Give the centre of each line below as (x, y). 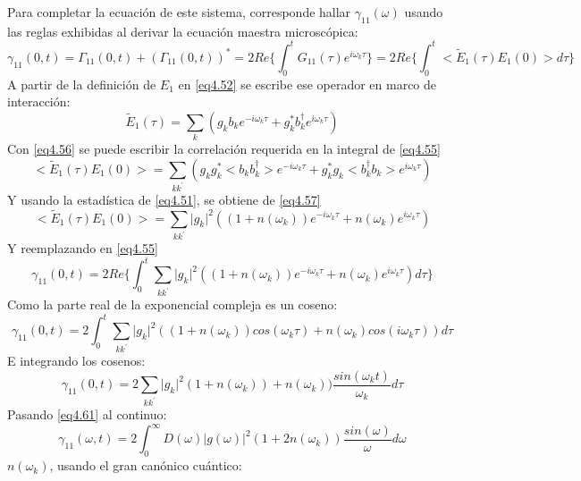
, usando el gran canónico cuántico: (146, 465)
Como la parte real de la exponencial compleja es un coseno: (173, 304)
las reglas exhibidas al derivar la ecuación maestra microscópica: (183, 31)
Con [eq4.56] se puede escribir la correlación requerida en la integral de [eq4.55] (224, 149)
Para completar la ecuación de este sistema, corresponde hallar (179, 12)
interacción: (39, 101)
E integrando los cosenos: (76, 361)
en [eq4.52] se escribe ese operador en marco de (307, 84)
